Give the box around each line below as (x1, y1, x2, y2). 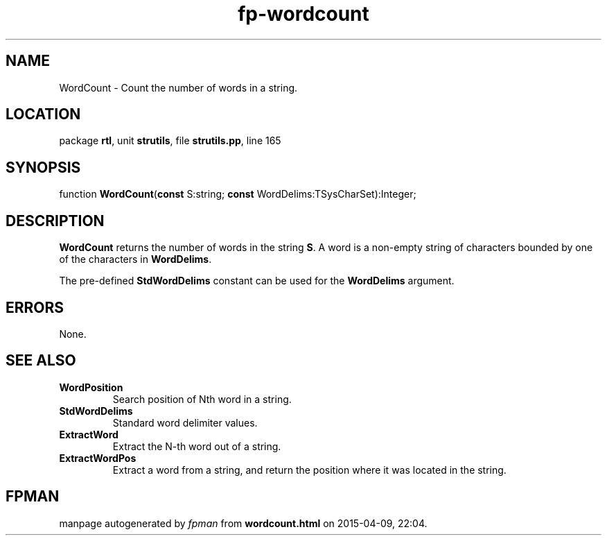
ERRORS (6, 298, 64, 316)
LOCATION (6, 105, 81, 123)
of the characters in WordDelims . (59, 253, 212, 266)
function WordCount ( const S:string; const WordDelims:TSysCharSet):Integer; (59, 188, 416, 200)
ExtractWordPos (59, 452, 137, 464)
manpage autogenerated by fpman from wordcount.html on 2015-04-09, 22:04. (59, 517, 428, 529)
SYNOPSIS (6, 158, 81, 176)
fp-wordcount (238, 2, 369, 26)
